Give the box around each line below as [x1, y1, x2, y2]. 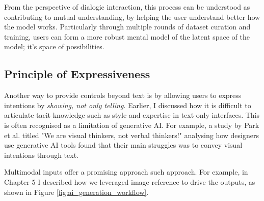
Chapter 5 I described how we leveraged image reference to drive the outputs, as [4, 176, 255, 187]
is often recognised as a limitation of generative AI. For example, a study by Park [4, 119, 259, 130]
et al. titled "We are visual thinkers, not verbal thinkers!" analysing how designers [4, 129, 259, 140]
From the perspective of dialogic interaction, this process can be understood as [4, 2, 250, 12]
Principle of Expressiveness [4, 66, 150, 82]
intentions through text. [4, 149, 78, 160]
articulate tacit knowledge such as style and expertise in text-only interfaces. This [4, 110, 260, 120]
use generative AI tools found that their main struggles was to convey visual [4, 140, 243, 150]
